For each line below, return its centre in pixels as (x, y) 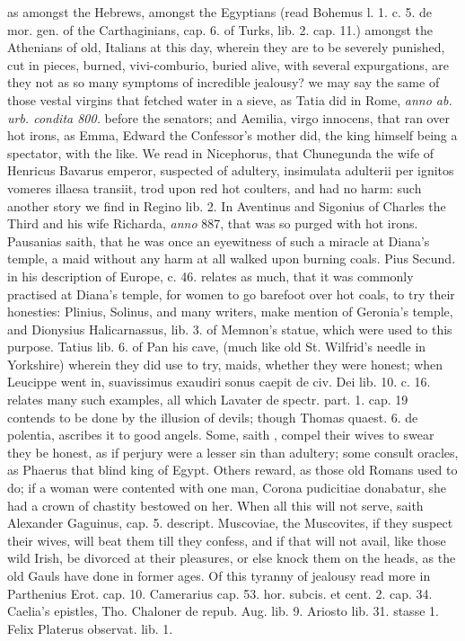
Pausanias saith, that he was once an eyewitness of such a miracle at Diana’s (219, 240)
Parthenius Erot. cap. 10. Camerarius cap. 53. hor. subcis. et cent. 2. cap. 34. (220, 593)
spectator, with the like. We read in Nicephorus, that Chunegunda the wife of (221, 152)
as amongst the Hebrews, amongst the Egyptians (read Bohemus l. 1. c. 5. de (219, 12)
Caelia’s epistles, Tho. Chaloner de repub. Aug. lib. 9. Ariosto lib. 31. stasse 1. (223, 611)
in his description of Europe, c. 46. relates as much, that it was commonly (211, 276)
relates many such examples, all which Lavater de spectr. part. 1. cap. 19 (208, 400)
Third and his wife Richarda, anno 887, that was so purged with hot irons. (213, 223)
